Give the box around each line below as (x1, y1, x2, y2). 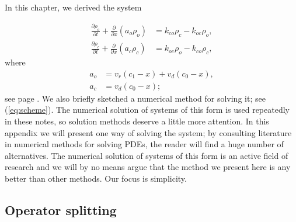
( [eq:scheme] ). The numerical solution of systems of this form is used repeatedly (5, 103, 290, 116)
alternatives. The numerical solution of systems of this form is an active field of (5, 149, 288, 161)
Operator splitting (5, 200, 117, 218)
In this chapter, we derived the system (5, 1, 142, 13)
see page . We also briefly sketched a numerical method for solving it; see (5, 92, 266, 104)
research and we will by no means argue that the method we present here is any (5, 161, 291, 173)
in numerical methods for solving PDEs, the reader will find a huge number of (5, 138, 284, 150)
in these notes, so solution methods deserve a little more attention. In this (5, 115, 269, 127)
